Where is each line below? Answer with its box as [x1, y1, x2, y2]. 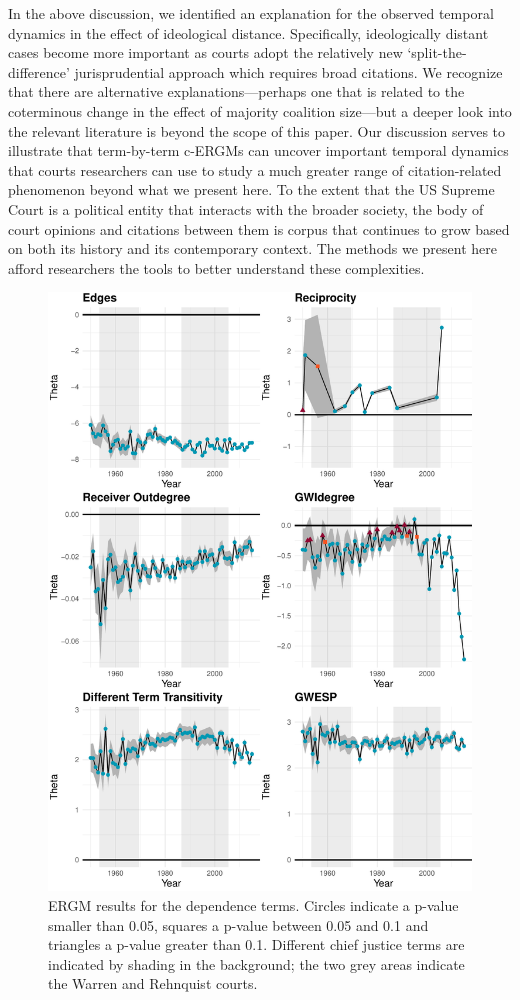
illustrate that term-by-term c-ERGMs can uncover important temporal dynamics [8, 140, 509, 161]
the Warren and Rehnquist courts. [48, 973, 258, 994]
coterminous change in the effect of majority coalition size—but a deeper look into [8, 100, 512, 121]
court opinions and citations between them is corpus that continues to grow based [8, 218, 510, 239]
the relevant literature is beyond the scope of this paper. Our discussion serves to [8, 120, 506, 141]
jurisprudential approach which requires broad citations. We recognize [74, 61, 503, 82]
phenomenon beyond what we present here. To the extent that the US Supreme [8, 179, 495, 200]
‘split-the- [407, 42, 467, 63]
